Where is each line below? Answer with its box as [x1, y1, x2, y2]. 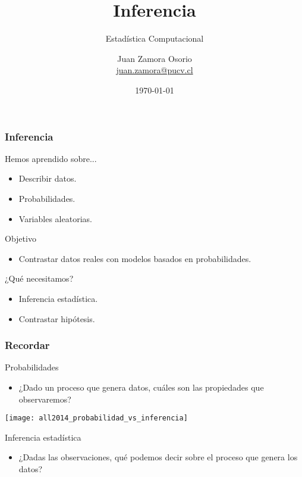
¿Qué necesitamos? [5, 272, 74, 285]
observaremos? [18, 392, 71, 405]
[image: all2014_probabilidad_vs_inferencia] [5, 414, 188, 423]
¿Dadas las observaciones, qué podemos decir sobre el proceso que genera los [18, 451, 298, 463]
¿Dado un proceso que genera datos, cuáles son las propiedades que [18, 381, 264, 393]
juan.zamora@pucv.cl [116, 64, 193, 76]
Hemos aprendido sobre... [5, 152, 97, 164]
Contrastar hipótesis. [18, 312, 95, 325]
